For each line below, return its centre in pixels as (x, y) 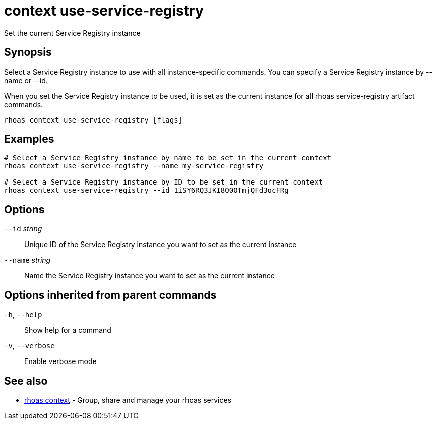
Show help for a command (68, 330)
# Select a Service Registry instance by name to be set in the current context (168, 158)
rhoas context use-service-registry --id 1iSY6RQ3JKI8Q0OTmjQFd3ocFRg (146, 190)
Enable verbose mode (60, 361)
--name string (27, 260)
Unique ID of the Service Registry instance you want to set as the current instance (161, 245)
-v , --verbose (29, 346)
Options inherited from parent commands (110, 295)
